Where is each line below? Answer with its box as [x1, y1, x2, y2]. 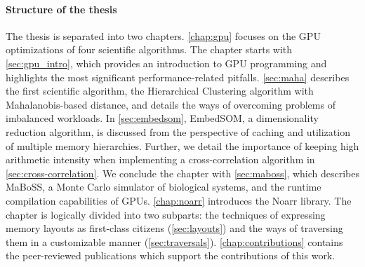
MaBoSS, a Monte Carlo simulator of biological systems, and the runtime [6, 179, 321, 194]
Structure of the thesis [6, 1, 117, 16]
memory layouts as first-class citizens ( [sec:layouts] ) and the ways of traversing [6, 221, 343, 235]
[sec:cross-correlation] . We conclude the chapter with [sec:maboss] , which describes [6, 165, 360, 180]
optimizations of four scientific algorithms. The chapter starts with [6, 42, 293, 57]
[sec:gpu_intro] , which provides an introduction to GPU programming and [6, 55, 327, 70]
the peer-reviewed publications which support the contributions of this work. [6, 248, 336, 263]
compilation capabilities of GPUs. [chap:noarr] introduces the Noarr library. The [6, 193, 352, 207]
